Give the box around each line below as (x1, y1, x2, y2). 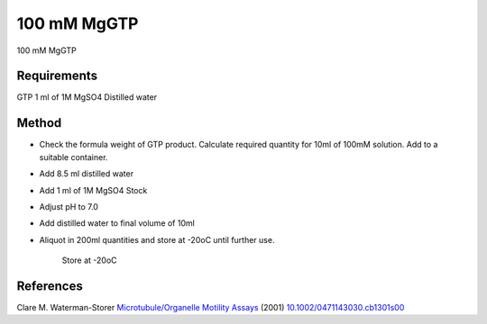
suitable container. (39, 151, 108, 162)
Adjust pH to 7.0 (39, 201, 99, 211)
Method (16, 115, 62, 130)
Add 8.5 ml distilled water (39, 168, 134, 179)
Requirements (16, 68, 98, 84)
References (16, 278, 83, 293)
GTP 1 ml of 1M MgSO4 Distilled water (16, 92, 158, 103)
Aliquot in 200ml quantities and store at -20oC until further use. (39, 234, 275, 245)
